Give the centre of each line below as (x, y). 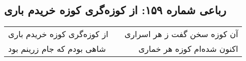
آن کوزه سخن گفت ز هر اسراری (181, 34)
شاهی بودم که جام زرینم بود (57, 49)
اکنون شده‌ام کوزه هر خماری (188, 49)
